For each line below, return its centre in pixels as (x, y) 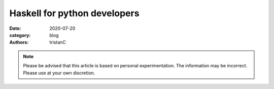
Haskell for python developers (74, 13)
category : (20, 35)
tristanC (58, 42)
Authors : (19, 42)
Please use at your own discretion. (59, 73)
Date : (15, 28)
